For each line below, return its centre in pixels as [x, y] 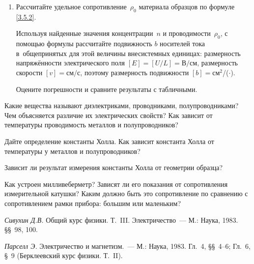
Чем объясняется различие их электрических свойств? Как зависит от [109, 115]
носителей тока [183, 44]
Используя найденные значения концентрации [85, 33]
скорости [29, 72]
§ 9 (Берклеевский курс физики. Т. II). [64, 255]
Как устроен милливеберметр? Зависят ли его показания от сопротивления [116, 184]
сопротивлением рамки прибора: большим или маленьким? [93, 203]
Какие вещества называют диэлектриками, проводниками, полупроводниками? [122, 105]
